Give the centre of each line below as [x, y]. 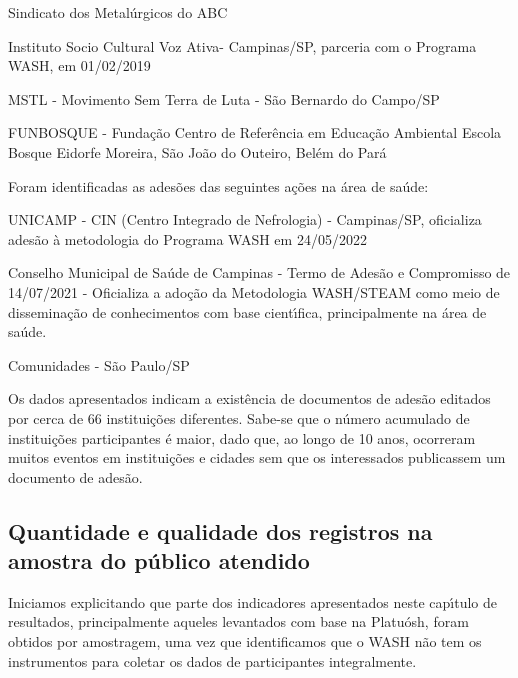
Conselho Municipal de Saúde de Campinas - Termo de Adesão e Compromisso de [259, 272]
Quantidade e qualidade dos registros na [220, 530]
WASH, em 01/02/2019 [79, 65]
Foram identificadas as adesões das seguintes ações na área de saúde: [218, 185]
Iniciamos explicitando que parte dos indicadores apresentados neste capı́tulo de [253, 601]
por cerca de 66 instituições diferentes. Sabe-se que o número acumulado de [239, 417]
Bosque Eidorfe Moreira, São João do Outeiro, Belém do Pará [197, 151]
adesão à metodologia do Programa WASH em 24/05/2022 [187, 238]
